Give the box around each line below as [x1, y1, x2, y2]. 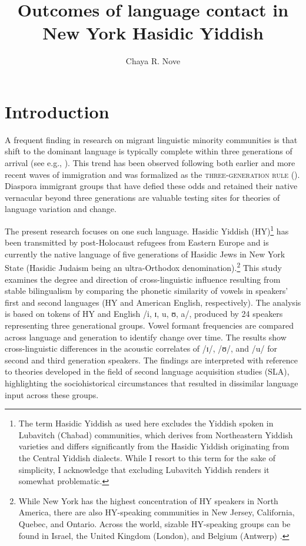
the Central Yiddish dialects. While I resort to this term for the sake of [18, 452, 275, 464]
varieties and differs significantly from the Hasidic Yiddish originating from [18, 440, 290, 452]
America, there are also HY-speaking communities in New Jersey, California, [18, 506, 295, 518]
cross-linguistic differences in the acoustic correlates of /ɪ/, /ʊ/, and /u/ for [5, 342, 277, 355]
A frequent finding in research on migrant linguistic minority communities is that [5, 133, 298, 145]
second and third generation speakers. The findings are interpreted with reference [5, 353, 298, 366]
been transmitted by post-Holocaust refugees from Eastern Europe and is [5, 236, 269, 249]
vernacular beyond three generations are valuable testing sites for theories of [5, 191, 280, 203]
